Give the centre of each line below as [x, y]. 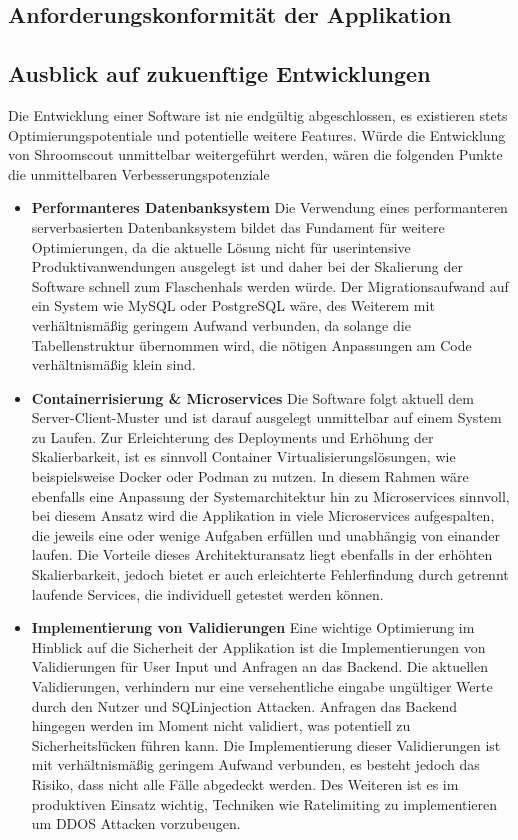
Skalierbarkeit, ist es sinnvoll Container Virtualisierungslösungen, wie [243, 456]
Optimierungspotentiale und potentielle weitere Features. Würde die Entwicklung [257, 134]
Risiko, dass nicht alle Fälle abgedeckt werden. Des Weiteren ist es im [245, 783]
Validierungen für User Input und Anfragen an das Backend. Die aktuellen [259, 666]
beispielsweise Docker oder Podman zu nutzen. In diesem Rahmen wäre [250, 476]
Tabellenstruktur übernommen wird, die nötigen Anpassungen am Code [251, 344]
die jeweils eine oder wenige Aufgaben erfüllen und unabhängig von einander [265, 534]
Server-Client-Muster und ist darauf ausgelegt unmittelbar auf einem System [266, 417]
